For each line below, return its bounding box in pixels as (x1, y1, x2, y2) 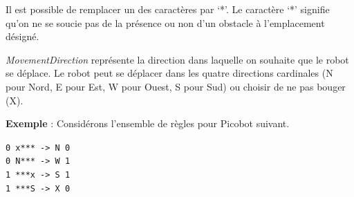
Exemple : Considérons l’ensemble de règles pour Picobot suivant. (6, 116, 290, 131)
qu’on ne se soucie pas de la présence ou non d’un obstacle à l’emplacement (6, 15, 325, 30)
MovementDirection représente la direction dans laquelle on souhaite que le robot (6, 52, 349, 66)
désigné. (6, 29, 39, 44)
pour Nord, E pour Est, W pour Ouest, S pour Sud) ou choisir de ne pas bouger (6, 79, 346, 93)
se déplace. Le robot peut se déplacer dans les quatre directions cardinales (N (6, 66, 333, 80)
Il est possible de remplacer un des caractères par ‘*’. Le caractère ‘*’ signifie (6, 2, 330, 16)
